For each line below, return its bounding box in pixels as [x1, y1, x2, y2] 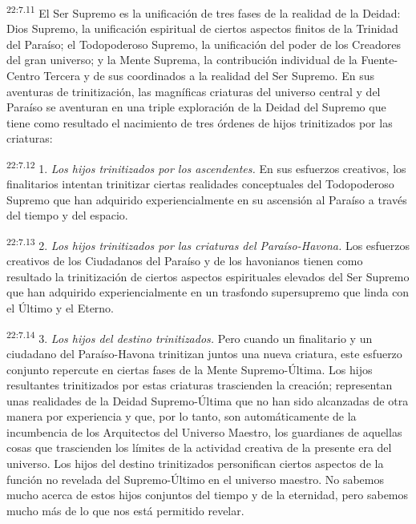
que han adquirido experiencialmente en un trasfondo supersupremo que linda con [6, 284, 410, 300]
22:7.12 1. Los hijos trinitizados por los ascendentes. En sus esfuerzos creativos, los [6, 158, 406, 176]
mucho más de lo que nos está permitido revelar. [6, 502, 244, 518]
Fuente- [361, 51, 398, 68]
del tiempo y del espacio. [6, 207, 128, 224]
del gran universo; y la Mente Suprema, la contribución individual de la [6, 51, 357, 68]
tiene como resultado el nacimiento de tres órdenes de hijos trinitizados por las [6, 114, 393, 131]
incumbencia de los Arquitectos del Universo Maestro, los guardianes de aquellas [6, 423, 402, 440]
